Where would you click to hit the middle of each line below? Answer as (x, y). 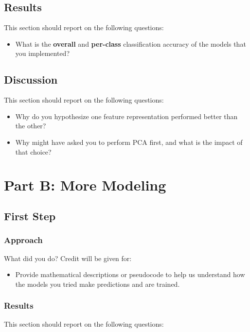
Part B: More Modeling (85, 185)
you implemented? (43, 53)
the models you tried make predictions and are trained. (98, 284)
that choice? (33, 151)
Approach (23, 240)
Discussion (31, 79)
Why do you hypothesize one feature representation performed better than (126, 116)
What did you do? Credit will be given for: (68, 258)
